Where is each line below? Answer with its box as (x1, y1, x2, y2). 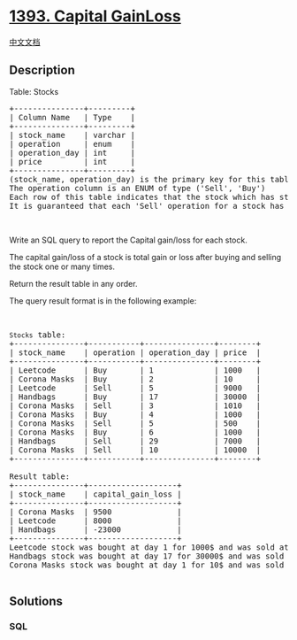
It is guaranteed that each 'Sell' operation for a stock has (9, 201, 285, 211)
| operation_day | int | (9, 148, 135, 158)
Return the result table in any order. (9, 278, 138, 289)
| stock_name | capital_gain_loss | (9, 489, 182, 499)
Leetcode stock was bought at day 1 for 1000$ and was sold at (9, 542, 289, 552)
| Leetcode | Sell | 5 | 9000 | (9, 382, 262, 393)
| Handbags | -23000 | (9, 524, 182, 535)
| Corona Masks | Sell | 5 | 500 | (9, 418, 262, 428)
